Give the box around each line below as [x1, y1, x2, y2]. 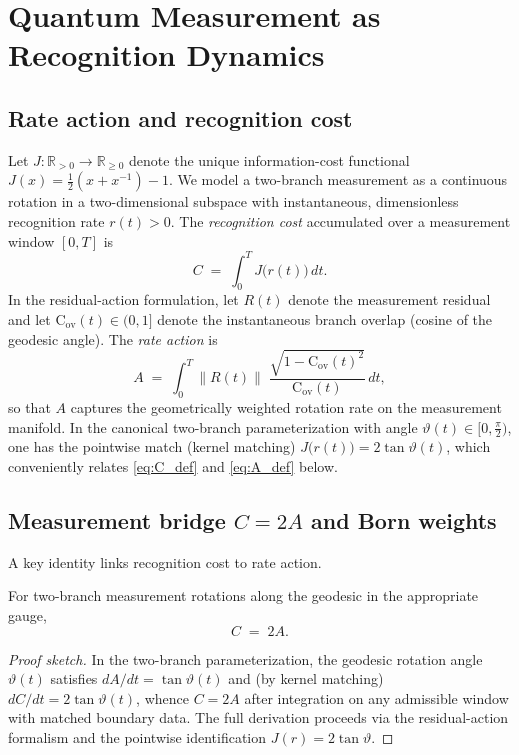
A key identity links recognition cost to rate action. [8, 551, 322, 572]
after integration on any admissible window [244, 687, 509, 708]
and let [8, 309, 51, 330]
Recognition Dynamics [8, 34, 325, 75]
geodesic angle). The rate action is [8, 328, 218, 349]
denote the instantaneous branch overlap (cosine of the [157, 309, 493, 330]
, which [446, 436, 491, 457]
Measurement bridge [8, 505, 226, 535]
